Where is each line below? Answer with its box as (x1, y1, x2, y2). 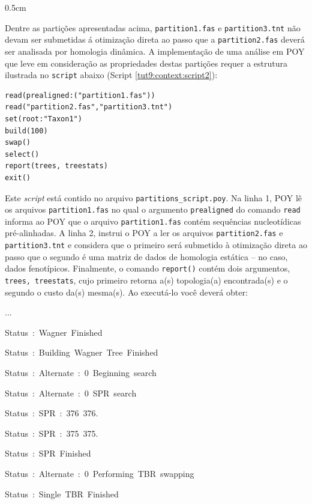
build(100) (5, 126, 48, 135)
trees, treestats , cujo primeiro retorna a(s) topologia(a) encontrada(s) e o (5, 274, 288, 287)
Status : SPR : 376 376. (5, 407, 98, 419)
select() (5, 150, 40, 159)
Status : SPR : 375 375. (5, 427, 98, 439)
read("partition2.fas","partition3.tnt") (5, 103, 173, 112)
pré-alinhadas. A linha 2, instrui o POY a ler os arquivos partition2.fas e (5, 226, 283, 239)
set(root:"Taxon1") (5, 114, 82, 123)
